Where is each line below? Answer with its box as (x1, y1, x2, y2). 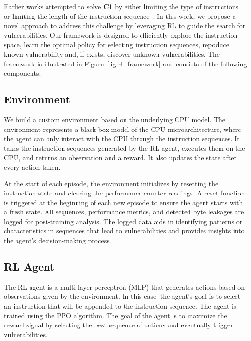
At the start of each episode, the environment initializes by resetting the (4, 178, 219, 188)
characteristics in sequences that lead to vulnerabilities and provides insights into (4, 226, 245, 236)
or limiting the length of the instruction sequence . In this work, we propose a (4, 11, 236, 21)
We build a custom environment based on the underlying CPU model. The (4, 114, 226, 124)
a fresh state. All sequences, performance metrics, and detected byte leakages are (4, 207, 244, 217)
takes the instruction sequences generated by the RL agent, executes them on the (4, 143, 245, 153)
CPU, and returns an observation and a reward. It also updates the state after (4, 152, 236, 162)
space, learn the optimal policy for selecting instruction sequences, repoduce (4, 39, 229, 49)
